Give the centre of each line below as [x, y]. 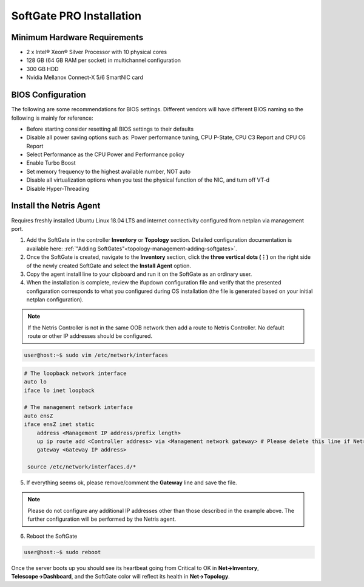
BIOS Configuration [49, 95]
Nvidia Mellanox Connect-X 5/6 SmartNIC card [85, 77]
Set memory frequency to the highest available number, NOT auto [109, 171]
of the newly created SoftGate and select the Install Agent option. [109, 266]
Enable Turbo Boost [51, 163]
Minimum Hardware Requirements [77, 37]
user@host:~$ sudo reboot [62, 552]
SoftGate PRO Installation [76, 16]
